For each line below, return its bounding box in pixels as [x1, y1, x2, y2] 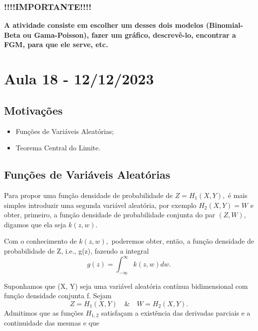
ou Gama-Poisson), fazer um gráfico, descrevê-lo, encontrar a [23, 29, 236, 40]
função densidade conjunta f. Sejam [4, 290, 112, 301]
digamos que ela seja [4, 219, 66, 229]
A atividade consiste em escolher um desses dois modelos [4, 20, 203, 30]
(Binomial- [206, 20, 243, 30]
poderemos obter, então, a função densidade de [111, 236, 254, 246]
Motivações [4, 102, 63, 118]
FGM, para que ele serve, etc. [4, 39, 108, 50]
